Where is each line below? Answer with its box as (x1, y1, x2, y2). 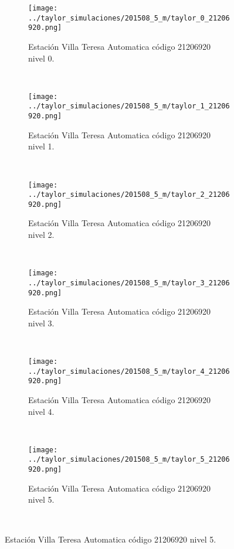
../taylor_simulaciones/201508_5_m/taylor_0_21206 (28, 13, 230, 22)
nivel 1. (28, 140, 55, 152)
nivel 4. (28, 405, 55, 417)
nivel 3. (28, 316, 55, 329)
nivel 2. (28, 229, 55, 241)
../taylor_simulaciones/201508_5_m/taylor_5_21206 (28, 455, 230, 464)
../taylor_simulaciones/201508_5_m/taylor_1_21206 (28, 102, 230, 111)
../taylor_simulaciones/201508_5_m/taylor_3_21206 (28, 278, 230, 287)
